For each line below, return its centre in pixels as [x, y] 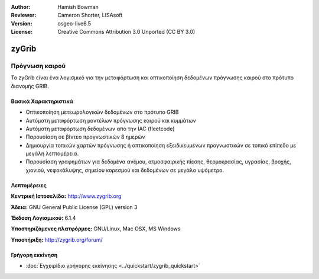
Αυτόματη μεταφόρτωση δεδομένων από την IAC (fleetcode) [100, 129]
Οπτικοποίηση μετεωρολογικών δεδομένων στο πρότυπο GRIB [102, 112]
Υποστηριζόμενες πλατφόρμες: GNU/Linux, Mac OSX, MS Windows [96, 229]
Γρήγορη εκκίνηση [34, 255]
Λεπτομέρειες [29, 185]
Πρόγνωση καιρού [38, 66]
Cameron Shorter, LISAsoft [90, 15]
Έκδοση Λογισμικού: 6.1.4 [43, 218]
